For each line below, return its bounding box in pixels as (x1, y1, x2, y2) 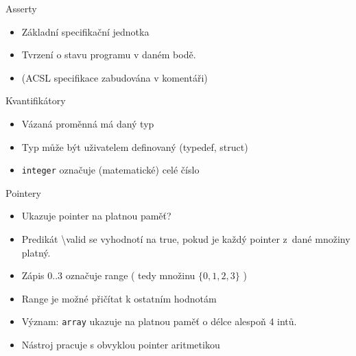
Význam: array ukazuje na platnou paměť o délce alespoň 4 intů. (21, 314, 297, 329)
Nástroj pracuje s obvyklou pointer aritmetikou (21, 337, 220, 352)
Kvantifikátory (5, 93, 66, 108)
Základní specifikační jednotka (21, 24, 150, 38)
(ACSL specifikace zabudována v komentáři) (21, 70, 208, 84)
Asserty (5, 1, 37, 15)
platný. (21, 245, 51, 259)
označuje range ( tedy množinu (65, 268, 195, 283)
